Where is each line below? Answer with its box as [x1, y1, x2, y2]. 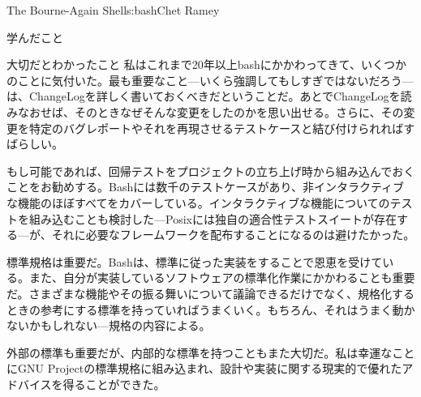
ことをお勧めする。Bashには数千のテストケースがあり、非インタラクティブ [6, 178, 405, 195]
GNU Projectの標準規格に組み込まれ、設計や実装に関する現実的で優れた [17, 360, 402, 377]
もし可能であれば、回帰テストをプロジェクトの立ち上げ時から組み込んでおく [6, 162, 415, 179]
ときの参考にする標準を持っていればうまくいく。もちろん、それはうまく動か [6, 301, 415, 318]
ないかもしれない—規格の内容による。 [6, 317, 211, 334]
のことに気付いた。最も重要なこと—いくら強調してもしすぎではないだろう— [6, 71, 414, 88]
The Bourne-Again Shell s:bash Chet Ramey [6, 2, 220, 18]
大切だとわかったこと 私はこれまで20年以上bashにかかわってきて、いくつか [6, 56, 406, 73]
